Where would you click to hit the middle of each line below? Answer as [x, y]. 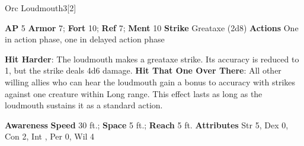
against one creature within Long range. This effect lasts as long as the [134, 93]
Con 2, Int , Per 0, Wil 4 [50, 136]
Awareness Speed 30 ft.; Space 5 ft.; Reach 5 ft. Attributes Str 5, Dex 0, [147, 125]
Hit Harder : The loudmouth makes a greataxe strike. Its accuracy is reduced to [152, 59]
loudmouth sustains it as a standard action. [84, 105]
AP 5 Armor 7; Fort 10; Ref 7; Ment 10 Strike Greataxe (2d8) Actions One [152, 27]
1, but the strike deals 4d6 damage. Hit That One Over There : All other [143, 70]
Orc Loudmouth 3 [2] [41, 8]
